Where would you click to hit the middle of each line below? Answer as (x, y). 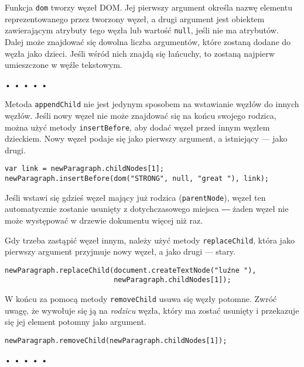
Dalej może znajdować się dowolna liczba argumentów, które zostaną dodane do (148, 41)
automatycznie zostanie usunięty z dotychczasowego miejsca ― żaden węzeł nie (147, 209)
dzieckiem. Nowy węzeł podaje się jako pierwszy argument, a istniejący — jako (146, 138)
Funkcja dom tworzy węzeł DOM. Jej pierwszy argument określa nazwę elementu (148, 7)
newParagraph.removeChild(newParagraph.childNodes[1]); (116, 340)
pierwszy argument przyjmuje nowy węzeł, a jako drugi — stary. (120, 251)
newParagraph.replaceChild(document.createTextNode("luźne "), (131, 270)
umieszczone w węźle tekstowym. (64, 65)
